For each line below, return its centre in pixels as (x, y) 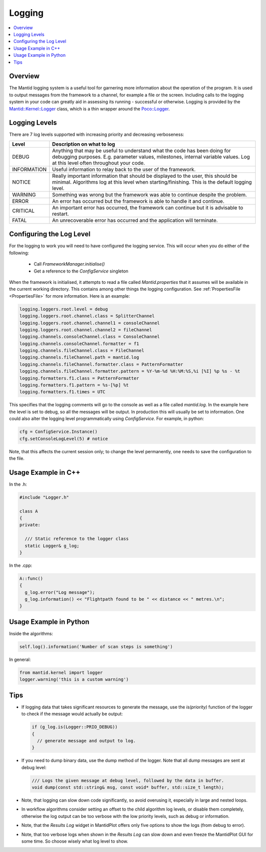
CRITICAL (23, 211)
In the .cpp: (21, 565)
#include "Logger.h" (44, 497)
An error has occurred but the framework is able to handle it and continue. (138, 201)
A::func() (31, 578)
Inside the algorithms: (31, 633)
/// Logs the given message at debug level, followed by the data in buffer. (128, 780)
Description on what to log (83, 144)
